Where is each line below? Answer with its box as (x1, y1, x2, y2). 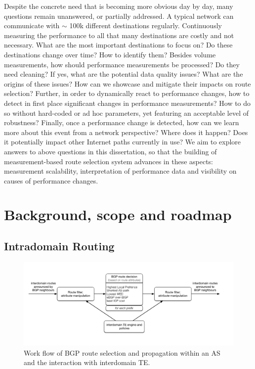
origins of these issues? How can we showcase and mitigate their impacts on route (4, 78, 251, 89)
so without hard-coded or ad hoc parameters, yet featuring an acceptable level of (4, 107, 249, 118)
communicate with (4, 20, 60, 31)
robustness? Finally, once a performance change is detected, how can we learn (4, 117, 239, 128)
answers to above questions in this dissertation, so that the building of (4, 146, 217, 156)
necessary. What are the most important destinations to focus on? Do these (4, 40, 233, 50)
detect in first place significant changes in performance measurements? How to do (4, 97, 251, 108)
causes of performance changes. (4, 175, 98, 185)
